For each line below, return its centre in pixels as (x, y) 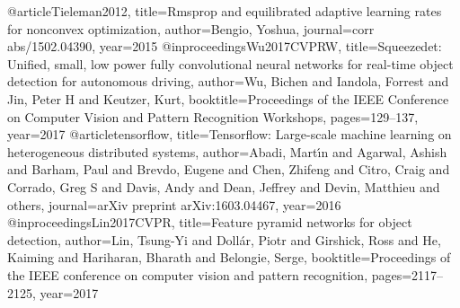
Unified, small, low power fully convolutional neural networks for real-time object (230, 63)
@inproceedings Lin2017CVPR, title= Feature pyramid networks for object (210, 222)
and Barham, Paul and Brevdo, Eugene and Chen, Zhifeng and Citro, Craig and (229, 169)
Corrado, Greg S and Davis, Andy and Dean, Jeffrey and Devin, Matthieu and (224, 186)
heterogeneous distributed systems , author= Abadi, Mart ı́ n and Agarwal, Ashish (227, 151)
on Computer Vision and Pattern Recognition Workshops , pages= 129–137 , (213, 116)
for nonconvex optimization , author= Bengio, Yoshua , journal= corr (191, 28)
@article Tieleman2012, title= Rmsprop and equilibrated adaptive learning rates (225, 11)
